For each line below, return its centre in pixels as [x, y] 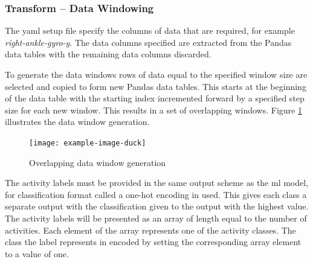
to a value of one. [37, 253]
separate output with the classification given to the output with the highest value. [157, 206]
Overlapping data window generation [98, 162]
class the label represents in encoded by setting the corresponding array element [153, 242]
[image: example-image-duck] [88, 143]
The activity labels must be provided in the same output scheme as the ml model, [157, 183]
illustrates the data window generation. [77, 122]
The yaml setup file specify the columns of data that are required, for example [150, 30]
